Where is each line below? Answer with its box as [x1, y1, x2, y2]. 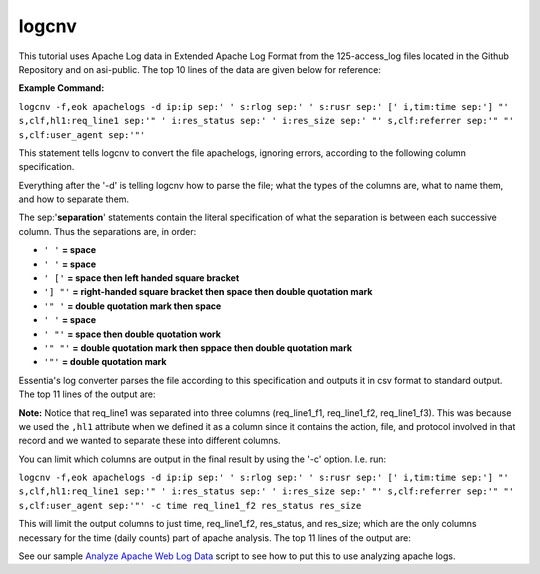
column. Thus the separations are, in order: [18, 225, 197, 237]
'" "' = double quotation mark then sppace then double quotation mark [43, 341, 353, 354]
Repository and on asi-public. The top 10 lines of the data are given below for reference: [18, 63, 382, 75]
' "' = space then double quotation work [43, 328, 222, 340]
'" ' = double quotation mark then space [43, 300, 222, 312]
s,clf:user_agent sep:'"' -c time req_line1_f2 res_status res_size [18, 500, 362, 511]
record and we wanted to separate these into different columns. [18, 435, 281, 447]
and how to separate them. [18, 193, 130, 205]
